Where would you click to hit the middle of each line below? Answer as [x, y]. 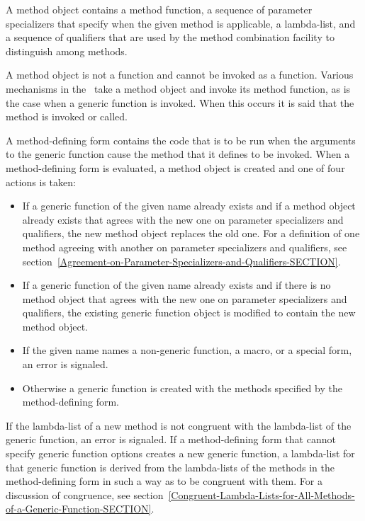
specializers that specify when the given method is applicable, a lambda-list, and [181, 23]
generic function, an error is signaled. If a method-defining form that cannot [171, 439]
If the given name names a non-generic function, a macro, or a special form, [187, 350]
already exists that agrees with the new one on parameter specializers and [183, 219]
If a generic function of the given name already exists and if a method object [189, 206]
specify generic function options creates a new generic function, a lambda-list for [180, 453]
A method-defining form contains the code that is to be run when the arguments [181, 140]
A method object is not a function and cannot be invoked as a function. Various [180, 75]
